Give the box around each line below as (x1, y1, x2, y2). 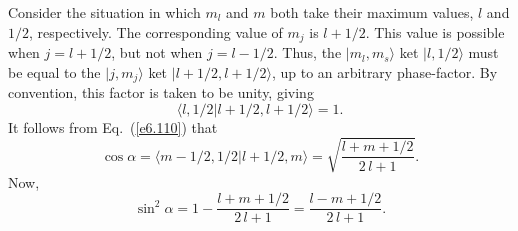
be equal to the (8, 61, 101, 82)
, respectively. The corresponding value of (29, 21, 283, 42)
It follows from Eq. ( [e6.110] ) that (8, 116, 218, 137)
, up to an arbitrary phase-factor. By (271, 61, 498, 82)
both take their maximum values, (270, 2, 474, 22)
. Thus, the (273, 42, 342, 63)
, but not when (111, 42, 203, 63)
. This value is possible (365, 21, 505, 42)
